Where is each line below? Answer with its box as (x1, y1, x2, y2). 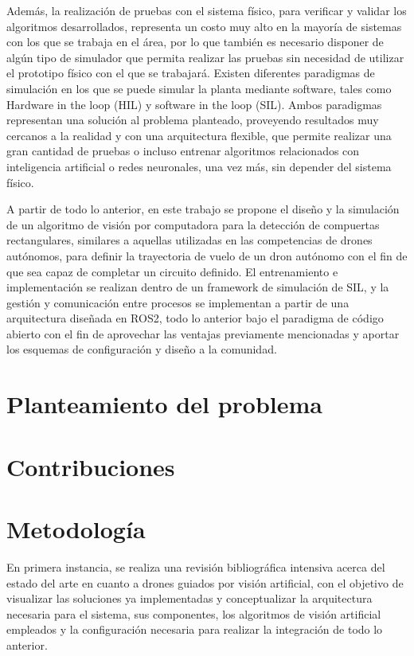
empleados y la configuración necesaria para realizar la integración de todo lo (6, 621, 383, 638)
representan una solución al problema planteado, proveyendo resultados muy (6, 111, 379, 128)
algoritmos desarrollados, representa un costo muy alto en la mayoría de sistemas (6, 18, 402, 34)
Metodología (6, 513, 146, 545)
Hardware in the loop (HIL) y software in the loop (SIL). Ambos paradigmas (6, 96, 382, 112)
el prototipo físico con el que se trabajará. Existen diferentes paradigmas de (6, 64, 375, 81)
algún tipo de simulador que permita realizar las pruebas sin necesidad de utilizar (6, 49, 404, 65)
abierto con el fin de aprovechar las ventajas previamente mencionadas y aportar (6, 325, 400, 342)
